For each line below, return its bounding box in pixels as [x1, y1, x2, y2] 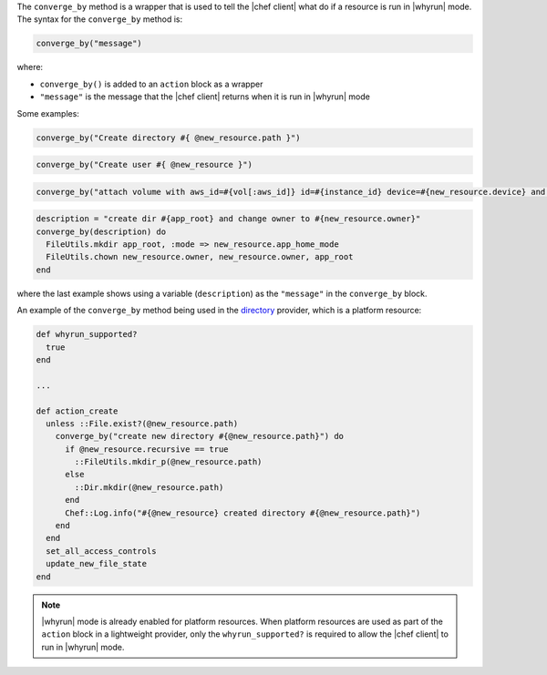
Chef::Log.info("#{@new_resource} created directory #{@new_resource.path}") [65, 507, 421, 518]
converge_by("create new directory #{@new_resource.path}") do [55, 431, 345, 442]
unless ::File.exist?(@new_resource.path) [46, 418, 239, 428]
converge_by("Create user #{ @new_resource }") [36, 159, 253, 170]
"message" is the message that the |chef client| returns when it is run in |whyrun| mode [39, 91, 371, 102]
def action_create [36, 405, 119, 416]
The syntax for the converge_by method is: [16, 14, 183, 25]
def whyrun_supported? [36, 329, 138, 340]
